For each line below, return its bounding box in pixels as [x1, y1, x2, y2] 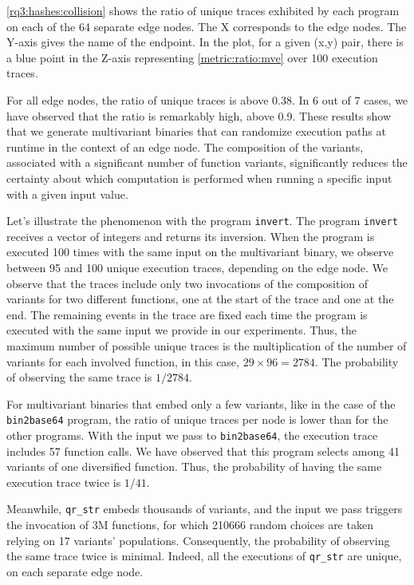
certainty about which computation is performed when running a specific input [6, 169, 392, 186]
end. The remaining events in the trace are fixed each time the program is [6, 306, 368, 322]
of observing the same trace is [6, 369, 152, 385]
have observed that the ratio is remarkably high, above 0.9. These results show [6, 107, 392, 124]
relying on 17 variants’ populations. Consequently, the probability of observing [6, 532, 390, 548]
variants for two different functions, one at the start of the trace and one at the [6, 291, 394, 307]
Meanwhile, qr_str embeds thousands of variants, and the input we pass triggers [6, 500, 403, 517]
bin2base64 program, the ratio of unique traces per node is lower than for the [6, 411, 388, 428]
